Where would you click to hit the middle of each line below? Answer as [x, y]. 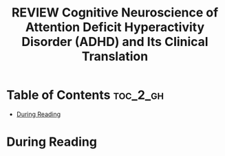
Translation [115, 57]
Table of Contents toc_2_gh [85, 95]
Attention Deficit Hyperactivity [115, 27]
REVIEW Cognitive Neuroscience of [115, 13]
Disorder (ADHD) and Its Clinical [115, 42]
